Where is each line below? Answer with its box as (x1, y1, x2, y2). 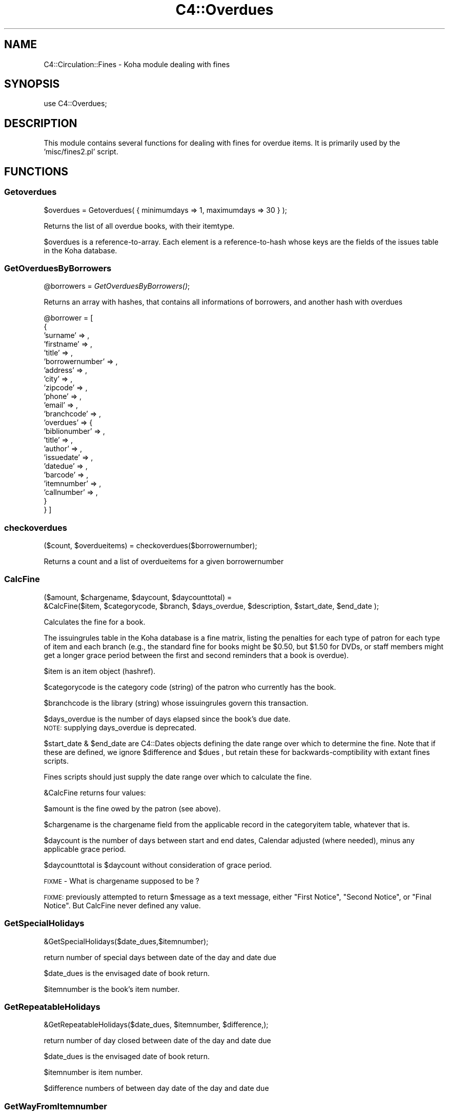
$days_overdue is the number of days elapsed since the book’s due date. (44, 714, 291, 723)
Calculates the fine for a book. (44, 617, 146, 626)
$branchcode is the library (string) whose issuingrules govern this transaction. (44, 698, 309, 707)
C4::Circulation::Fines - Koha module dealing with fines (44, 59, 230, 69)
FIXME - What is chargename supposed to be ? (44, 876, 199, 885)
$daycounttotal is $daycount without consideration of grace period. (44, 860, 272, 869)
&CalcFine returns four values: (44, 788, 146, 797)
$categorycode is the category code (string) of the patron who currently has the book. (44, 682, 336, 691)
